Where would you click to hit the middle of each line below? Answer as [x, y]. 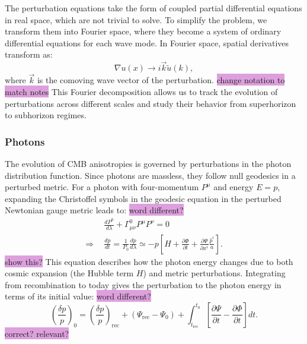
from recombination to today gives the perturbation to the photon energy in [143, 284]
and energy [234, 187]
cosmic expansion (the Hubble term [69, 273]
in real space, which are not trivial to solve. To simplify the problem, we [136, 19]
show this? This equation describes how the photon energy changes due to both [149, 261]
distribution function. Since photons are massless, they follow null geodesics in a [150, 175]
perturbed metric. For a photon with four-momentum [102, 187]
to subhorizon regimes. [46, 115]
